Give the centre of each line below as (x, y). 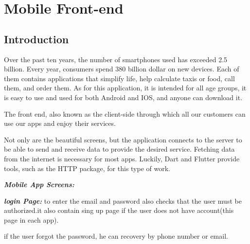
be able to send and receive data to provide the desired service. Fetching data (119, 149)
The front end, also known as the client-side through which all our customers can (125, 113)
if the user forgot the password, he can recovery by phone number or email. (116, 236)
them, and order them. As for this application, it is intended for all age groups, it (125, 88)
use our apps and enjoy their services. (60, 123)
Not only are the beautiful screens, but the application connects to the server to (123, 139)
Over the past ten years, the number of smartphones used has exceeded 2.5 (116, 59)
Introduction (36, 39)
